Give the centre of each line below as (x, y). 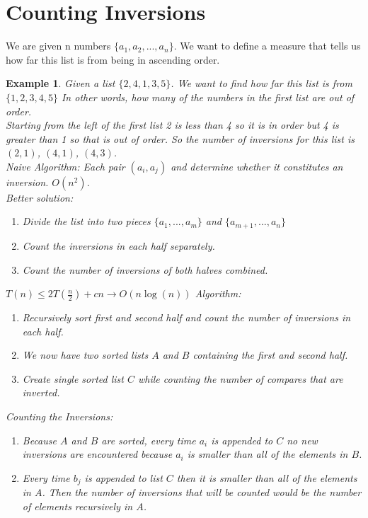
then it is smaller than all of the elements (267, 477)
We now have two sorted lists (85, 355)
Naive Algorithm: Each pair (65, 166)
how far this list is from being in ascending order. (113, 59)
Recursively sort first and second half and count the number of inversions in (186, 317)
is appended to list (123, 477)
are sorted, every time (149, 440)
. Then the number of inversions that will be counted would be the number (202, 492)
